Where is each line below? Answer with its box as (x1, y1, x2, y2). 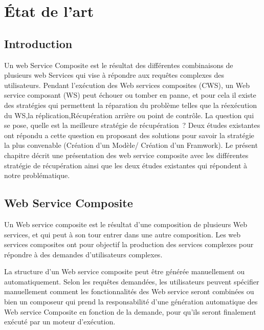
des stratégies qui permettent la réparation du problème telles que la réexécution (4, 99, 257, 110)
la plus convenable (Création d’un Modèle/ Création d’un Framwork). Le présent (4, 140, 258, 150)
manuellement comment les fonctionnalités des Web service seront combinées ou (4, 286, 254, 297)
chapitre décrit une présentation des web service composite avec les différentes (4, 149, 249, 160)
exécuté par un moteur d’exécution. (4, 316, 116, 327)
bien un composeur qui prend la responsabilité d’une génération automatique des (4, 296, 258, 307)
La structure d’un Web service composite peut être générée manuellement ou (4, 266, 245, 277)
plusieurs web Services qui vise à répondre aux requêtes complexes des (4, 70, 225, 80)
